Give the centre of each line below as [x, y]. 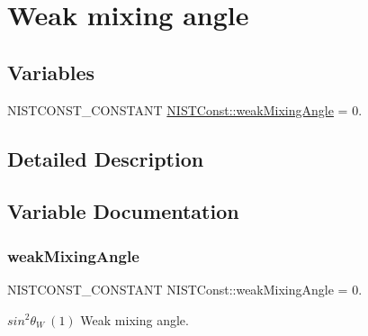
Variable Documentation [123, 211]
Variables [51, 72]
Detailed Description [106, 158]
